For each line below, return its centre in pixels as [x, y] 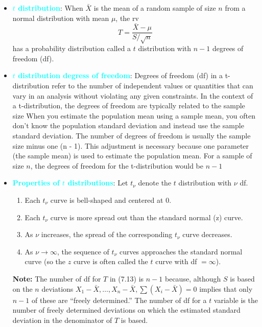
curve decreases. [207, 234]
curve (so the [45, 261]
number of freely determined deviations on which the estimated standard [126, 310]
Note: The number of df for [57, 278]
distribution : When [51, 8]
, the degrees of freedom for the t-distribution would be [117, 165]
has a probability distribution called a [72, 48]
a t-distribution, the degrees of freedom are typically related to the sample [129, 106]
